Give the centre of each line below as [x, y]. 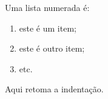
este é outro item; [52, 48]
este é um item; [48, 28]
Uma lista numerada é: [47, 7]
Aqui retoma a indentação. [54, 89]
